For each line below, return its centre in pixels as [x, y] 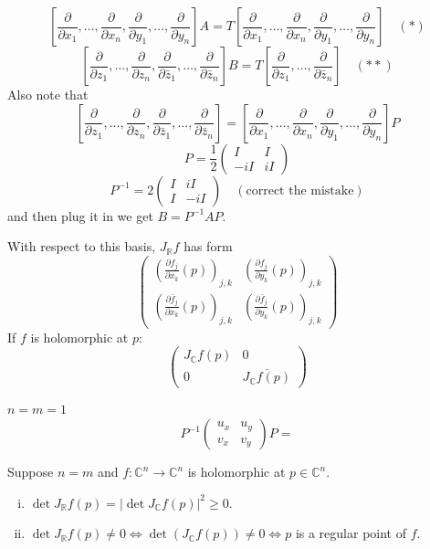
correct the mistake [300, 190]
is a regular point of [351, 533]
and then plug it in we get [80, 215]
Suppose [31, 472]
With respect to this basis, [82, 246]
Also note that [48, 94]
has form [208, 246]
